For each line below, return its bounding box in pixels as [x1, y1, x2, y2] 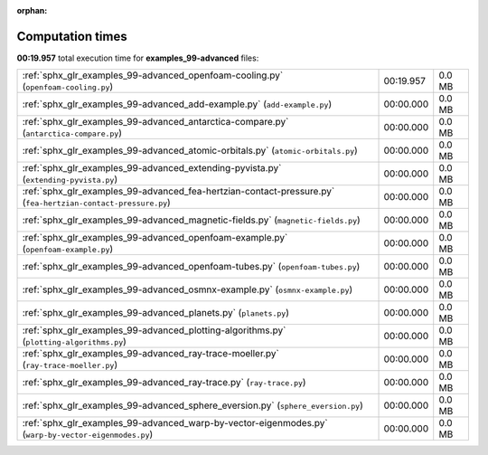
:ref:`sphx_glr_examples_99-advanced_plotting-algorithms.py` [22, 324, 286, 337]
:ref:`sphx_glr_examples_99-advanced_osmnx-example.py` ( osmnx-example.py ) [22, 283, 353, 296]
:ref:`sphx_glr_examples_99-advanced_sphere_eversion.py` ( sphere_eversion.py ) [22, 399, 363, 412]
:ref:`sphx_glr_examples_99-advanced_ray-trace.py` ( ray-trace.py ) [22, 376, 306, 389]
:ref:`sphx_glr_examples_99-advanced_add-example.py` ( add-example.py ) [22, 98, 333, 110]
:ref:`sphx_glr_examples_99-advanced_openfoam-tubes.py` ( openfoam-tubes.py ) [22, 261, 361, 273]
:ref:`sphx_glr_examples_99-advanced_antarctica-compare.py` [22, 116, 289, 128]
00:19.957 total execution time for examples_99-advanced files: [16, 52, 259, 63]
